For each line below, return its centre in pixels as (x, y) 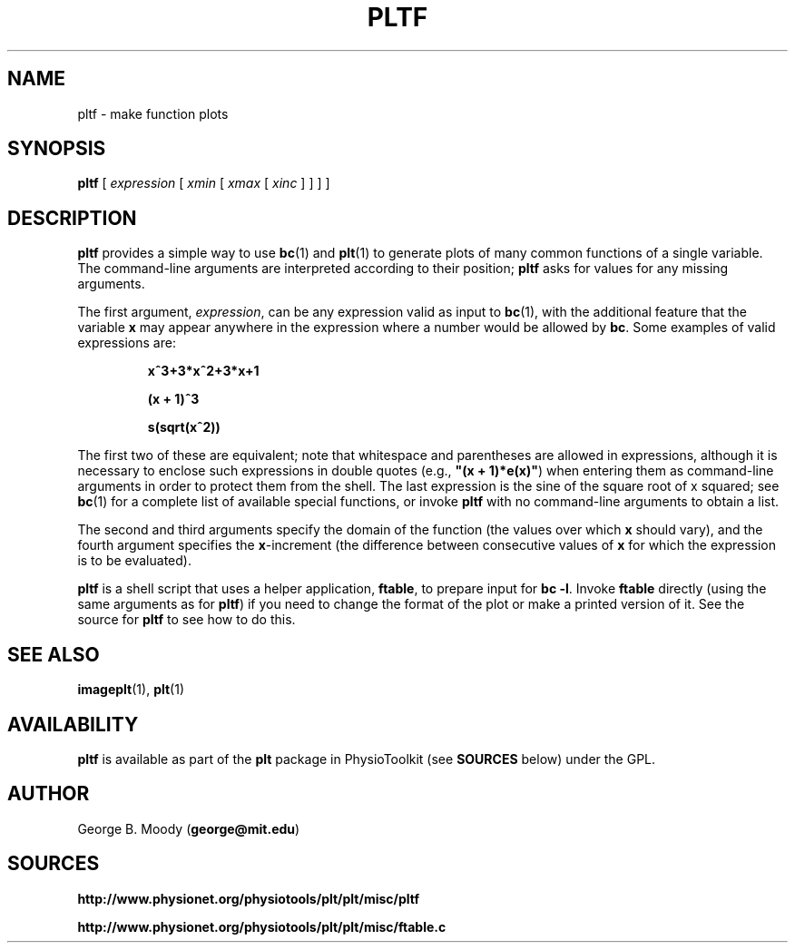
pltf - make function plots (153, 113)
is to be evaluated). (134, 561)
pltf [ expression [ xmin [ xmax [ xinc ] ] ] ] (204, 183)
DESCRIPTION (72, 218)
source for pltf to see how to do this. (186, 620)
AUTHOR (49, 794)
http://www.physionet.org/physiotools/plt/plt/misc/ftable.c (262, 926)
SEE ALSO (54, 654)
